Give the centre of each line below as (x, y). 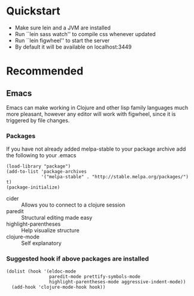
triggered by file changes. (38, 120)
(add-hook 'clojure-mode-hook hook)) (59, 287)
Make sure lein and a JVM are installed (63, 28)
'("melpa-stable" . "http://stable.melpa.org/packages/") (115, 177)
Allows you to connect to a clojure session (73, 205)
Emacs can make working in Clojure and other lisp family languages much (97, 107)
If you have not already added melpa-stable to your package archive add (96, 149)
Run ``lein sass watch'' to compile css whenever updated (85, 34)
